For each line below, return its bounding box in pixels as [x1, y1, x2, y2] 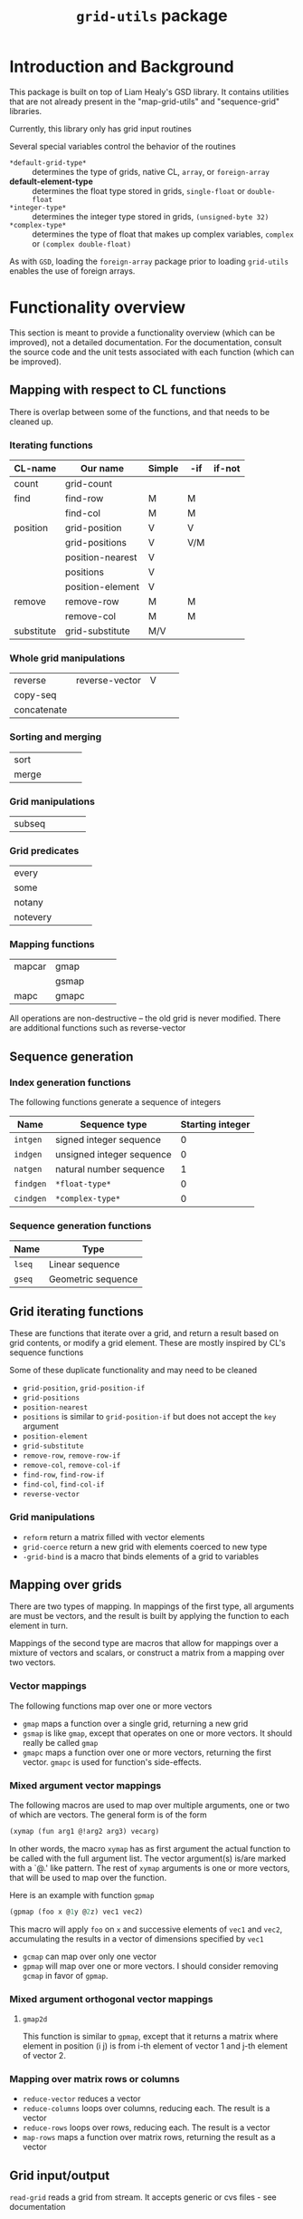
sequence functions [9, 1347, 84, 1358]
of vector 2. [22, 2050, 66, 2061]
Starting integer [180, 1119, 251, 1131]
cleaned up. [9, 416, 54, 427]
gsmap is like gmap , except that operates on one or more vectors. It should [22, 1728, 292, 1739]
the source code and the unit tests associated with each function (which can [9, 346, 295, 357]
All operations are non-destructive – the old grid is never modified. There [9, 1013, 281, 1024]
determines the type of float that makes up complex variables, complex [32, 228, 294, 239]
